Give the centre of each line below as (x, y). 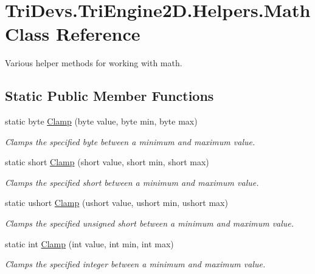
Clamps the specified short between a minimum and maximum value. (132, 182)
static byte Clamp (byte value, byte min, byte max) (101, 121)
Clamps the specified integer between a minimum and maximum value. (135, 264)
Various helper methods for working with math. (94, 63)
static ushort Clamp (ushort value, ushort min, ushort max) (116, 203)
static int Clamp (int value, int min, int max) (89, 243)
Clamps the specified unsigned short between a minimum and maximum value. (150, 223)
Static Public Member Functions (109, 96)
